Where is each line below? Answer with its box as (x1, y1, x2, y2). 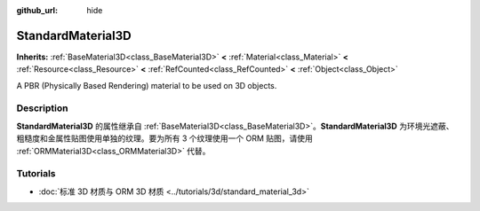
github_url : (16, 5, 58, 15)
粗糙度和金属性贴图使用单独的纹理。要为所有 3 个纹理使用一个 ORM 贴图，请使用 (16, 133, 313, 144)
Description (16, 102, 68, 114)
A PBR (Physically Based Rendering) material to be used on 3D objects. (16, 80, 277, 90)
